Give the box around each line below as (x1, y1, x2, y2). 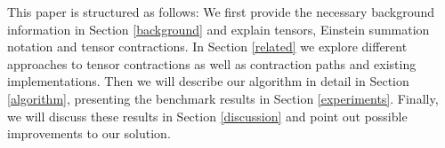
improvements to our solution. (7, 124, 171, 143)
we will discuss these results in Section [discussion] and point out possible (7, 106, 408, 125)
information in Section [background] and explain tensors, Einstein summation (7, 19, 430, 38)
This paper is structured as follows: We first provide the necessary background (7, 3, 435, 20)
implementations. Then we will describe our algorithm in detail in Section (7, 72, 409, 90)
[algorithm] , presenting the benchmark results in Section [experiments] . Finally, (7, 89, 439, 107)
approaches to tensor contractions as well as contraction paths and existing (7, 54, 417, 73)
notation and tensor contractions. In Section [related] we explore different (7, 37, 408, 56)
